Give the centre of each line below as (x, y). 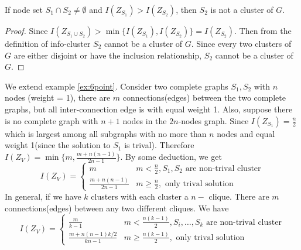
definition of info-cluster (48, 43)
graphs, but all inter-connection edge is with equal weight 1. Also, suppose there (149, 109)
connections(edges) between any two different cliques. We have (117, 208)
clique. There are (239, 196)
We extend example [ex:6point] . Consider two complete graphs (117, 86)
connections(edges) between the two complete (204, 97)
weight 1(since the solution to (58, 145)
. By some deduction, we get (171, 157)
